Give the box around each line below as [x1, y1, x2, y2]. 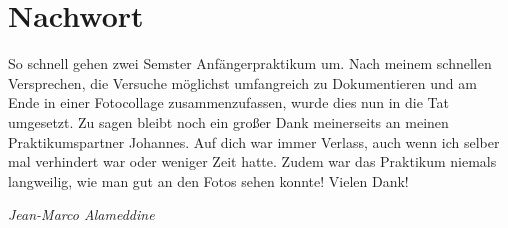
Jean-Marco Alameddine [8, 204, 155, 225]
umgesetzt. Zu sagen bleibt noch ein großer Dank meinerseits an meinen [8, 111, 449, 132]
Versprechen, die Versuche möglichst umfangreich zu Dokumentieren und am [8, 72, 477, 93]
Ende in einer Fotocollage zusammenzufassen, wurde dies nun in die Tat [8, 92, 449, 113]
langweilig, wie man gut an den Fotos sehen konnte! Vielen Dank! [8, 170, 409, 191]
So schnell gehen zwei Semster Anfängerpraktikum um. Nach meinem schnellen [8, 53, 492, 74]
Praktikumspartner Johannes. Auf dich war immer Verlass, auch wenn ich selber [8, 131, 500, 152]
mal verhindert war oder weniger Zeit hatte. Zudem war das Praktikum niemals [8, 151, 497, 172]
